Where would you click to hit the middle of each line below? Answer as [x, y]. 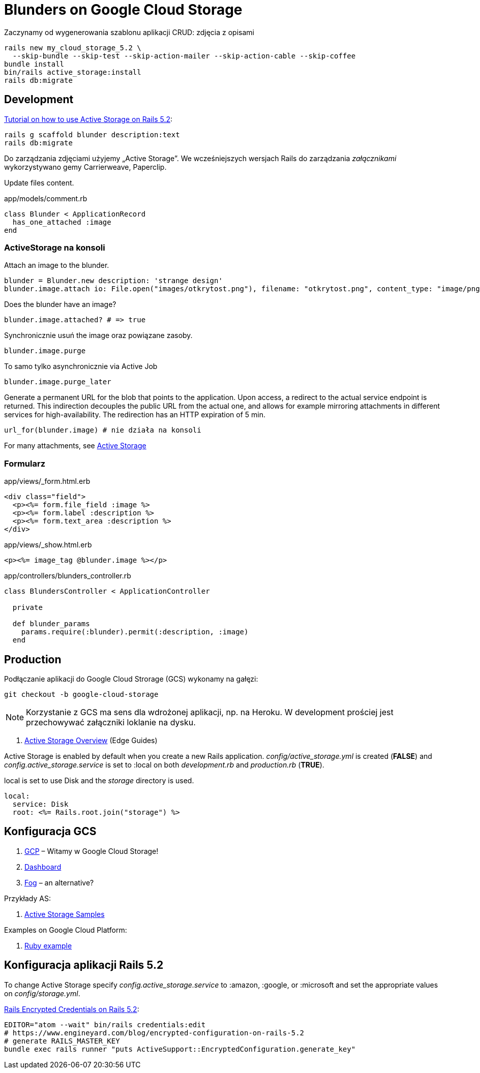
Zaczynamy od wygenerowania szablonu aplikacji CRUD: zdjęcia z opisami [129, 32]
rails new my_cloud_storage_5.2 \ [73, 48]
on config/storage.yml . [42, 993]
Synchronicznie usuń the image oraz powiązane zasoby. [98, 335]
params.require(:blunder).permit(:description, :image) [135, 632]
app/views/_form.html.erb [47, 481]
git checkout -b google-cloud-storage [81, 694]
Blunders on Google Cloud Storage [123, 10]
